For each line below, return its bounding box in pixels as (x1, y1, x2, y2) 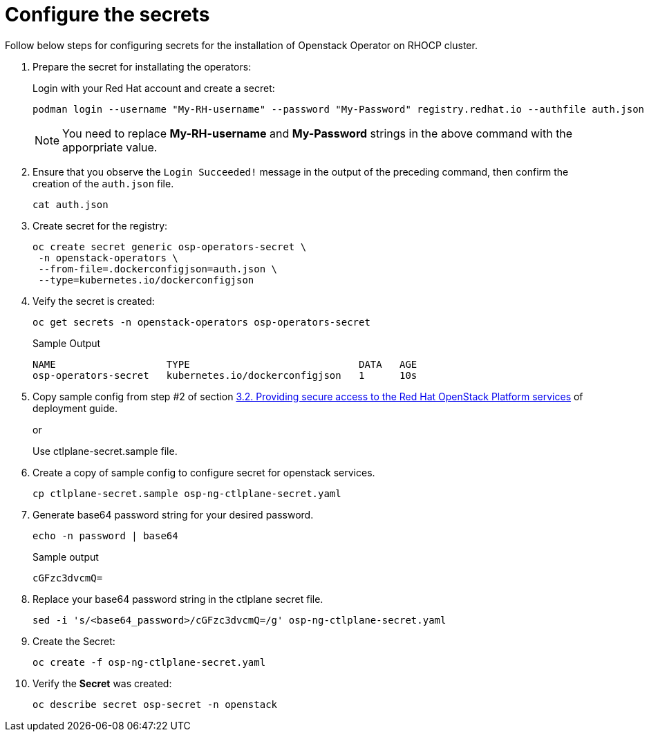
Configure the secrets (5, 3, 210, 26)
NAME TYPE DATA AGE (32, 358, 417, 370)
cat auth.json (32, 198, 109, 210)
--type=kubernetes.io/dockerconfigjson (38, 274, 254, 286)
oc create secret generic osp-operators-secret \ (32, 241, 307, 252)
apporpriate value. (62, 140, 158, 154)
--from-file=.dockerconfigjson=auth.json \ (38, 263, 278, 274)
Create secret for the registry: (32, 219, 168, 232)
